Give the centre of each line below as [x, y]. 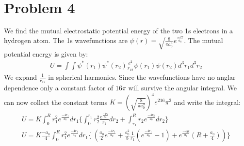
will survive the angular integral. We [183, 88]
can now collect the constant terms [56, 102]
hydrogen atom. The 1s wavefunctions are [66, 40]
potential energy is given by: [46, 54]
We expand [21, 77]
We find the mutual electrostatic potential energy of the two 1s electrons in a [119, 31]
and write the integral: [207, 102]
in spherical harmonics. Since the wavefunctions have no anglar [142, 77]
